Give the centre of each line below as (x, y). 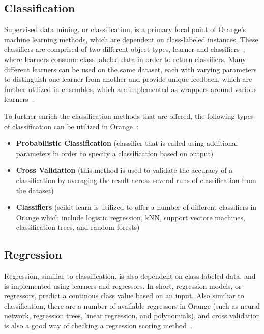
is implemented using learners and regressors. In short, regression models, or (123, 285)
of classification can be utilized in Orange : (71, 126)
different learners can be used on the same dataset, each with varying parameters (130, 69)
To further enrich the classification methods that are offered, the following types (129, 116)
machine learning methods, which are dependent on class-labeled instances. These (131, 39)
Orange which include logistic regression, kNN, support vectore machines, (130, 217)
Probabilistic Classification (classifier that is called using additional (127, 143)
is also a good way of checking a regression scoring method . (98, 326)
